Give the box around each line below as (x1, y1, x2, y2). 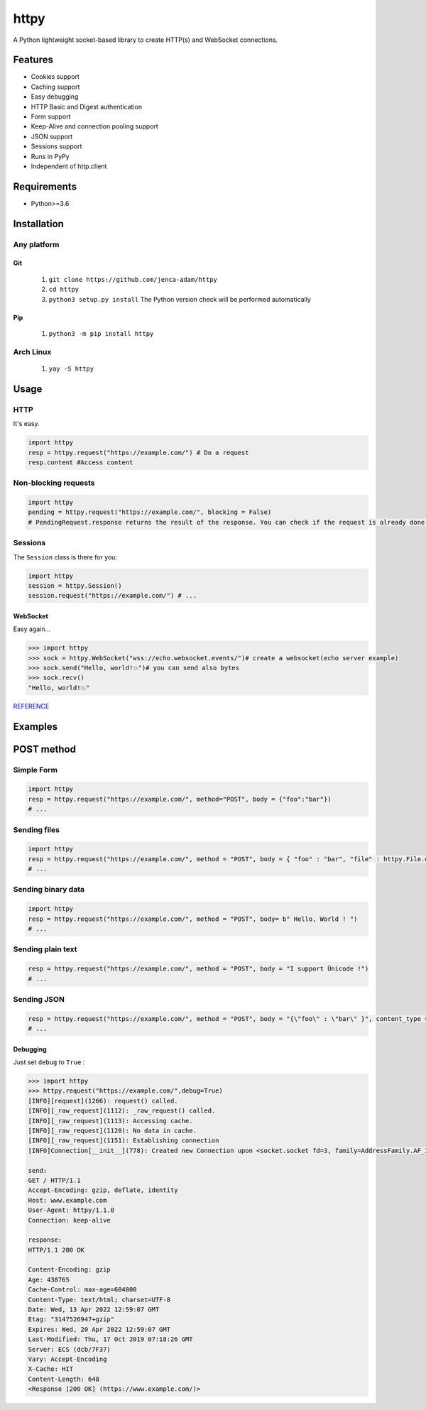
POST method (13, 743, 76, 755)
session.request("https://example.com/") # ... (28, 591, 197, 600)
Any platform (13, 239, 60, 249)
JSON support (31, 132, 73, 141)
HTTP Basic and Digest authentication (31, 102, 142, 111)
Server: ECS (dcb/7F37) (28, 1345, 111, 1353)
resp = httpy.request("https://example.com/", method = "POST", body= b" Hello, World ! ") (28, 914, 358, 923)
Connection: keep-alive (28, 1216, 111, 1224)
